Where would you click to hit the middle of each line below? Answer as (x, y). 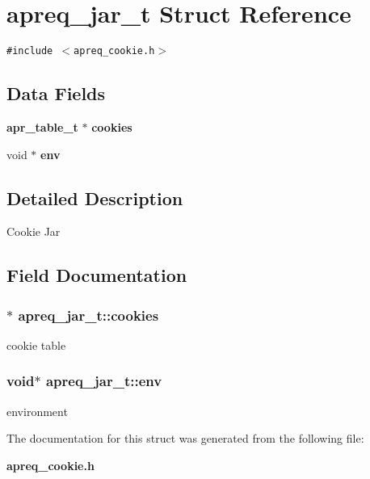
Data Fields (56, 93)
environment (37, 411)
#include (30, 51)
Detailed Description (95, 197)
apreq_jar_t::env (104, 381)
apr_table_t (42, 126)
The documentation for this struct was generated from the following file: (185, 438)
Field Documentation (97, 275)
